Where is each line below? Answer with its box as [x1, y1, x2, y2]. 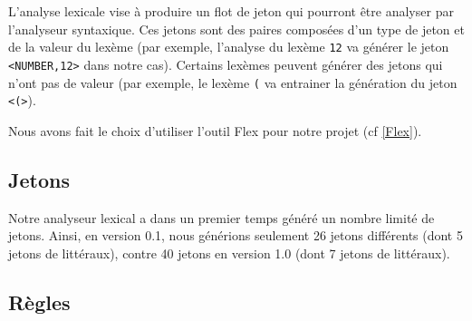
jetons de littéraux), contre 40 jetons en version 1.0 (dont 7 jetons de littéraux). [8, 243, 450, 262]
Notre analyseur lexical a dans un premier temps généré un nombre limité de [8, 208, 435, 227]
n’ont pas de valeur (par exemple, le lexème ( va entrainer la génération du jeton [8, 73, 458, 92]
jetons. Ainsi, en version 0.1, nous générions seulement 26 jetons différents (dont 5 [8, 226, 463, 245]
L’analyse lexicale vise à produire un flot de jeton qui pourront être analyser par [8, 2, 454, 20]
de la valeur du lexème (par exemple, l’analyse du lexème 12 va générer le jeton [8, 37, 449, 56]
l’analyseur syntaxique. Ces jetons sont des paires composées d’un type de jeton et [8, 19, 465, 38]
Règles [8, 287, 71, 316]
